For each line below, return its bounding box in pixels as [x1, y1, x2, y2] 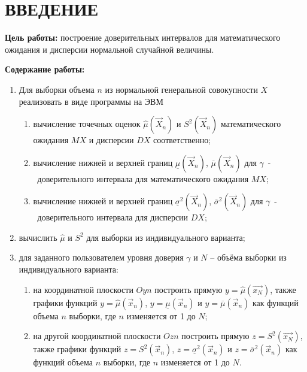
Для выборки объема [19, 83, 95, 95]
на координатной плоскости [33, 283, 133, 295]
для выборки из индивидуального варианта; [86, 231, 245, 243]
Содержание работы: [5, 63, 85, 75]
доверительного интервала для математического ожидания [37, 172, 249, 185]
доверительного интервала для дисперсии [37, 211, 189, 223]
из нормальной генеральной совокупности [105, 83, 258, 95]
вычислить [19, 231, 57, 243]
